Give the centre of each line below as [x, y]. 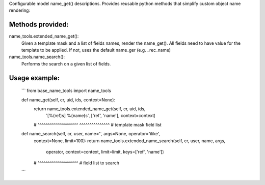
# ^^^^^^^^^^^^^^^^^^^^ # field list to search [77, 163]
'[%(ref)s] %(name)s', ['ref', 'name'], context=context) [101, 116]
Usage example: [34, 78]
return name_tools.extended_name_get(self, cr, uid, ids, [90, 109]
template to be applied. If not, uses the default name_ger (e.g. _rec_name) [96, 50]
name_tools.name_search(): [37, 57]
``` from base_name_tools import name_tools [66, 91]
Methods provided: [39, 25]
